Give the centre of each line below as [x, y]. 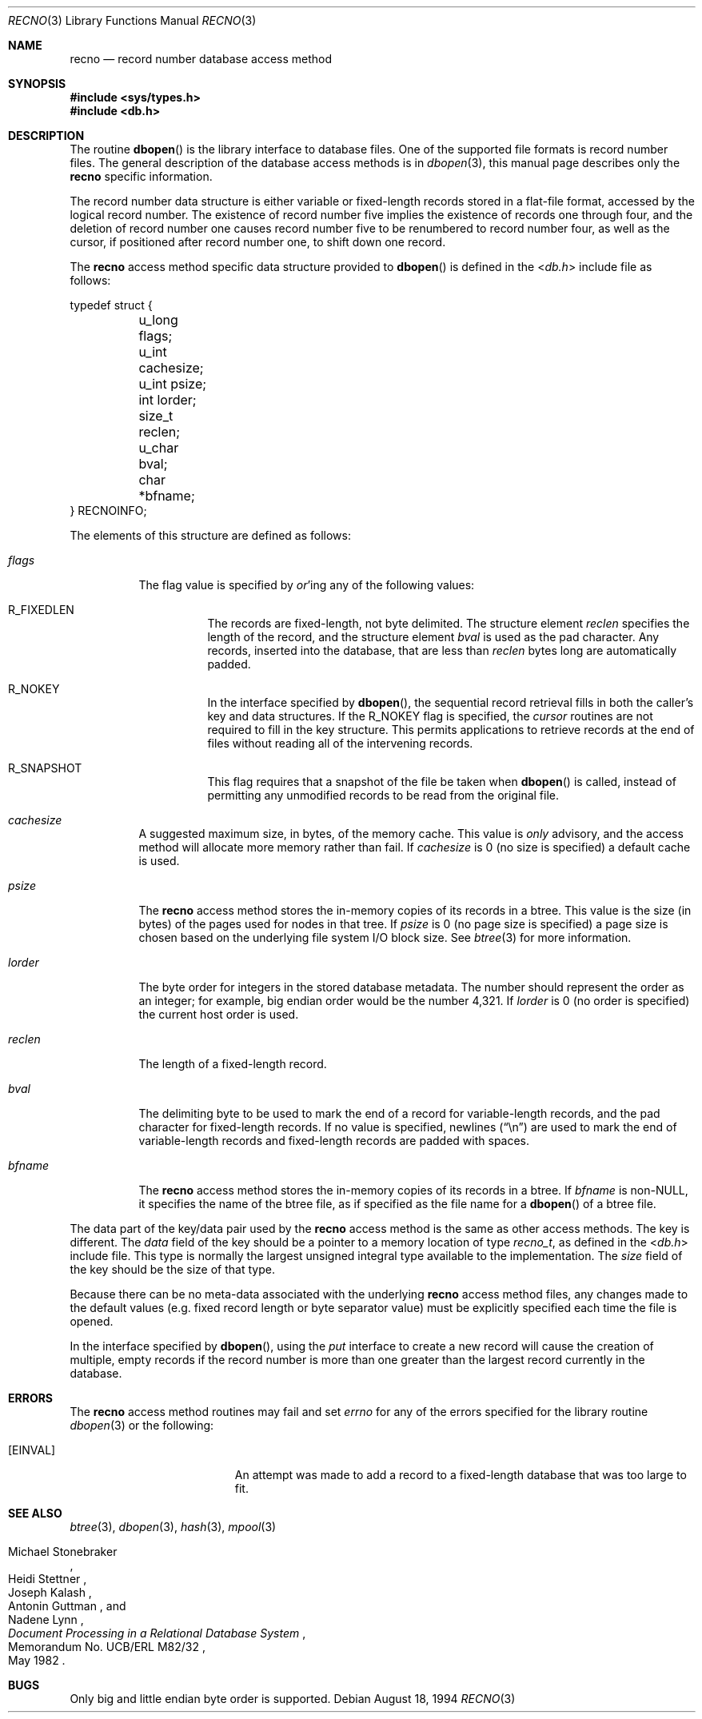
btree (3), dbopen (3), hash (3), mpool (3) [173, 1527]
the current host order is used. [219, 1014]
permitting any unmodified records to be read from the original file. [383, 795]
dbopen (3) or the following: [142, 1425]
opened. [92, 1321]
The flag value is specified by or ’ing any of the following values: [307, 585]
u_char [159, 448]
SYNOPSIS [37, 84]
